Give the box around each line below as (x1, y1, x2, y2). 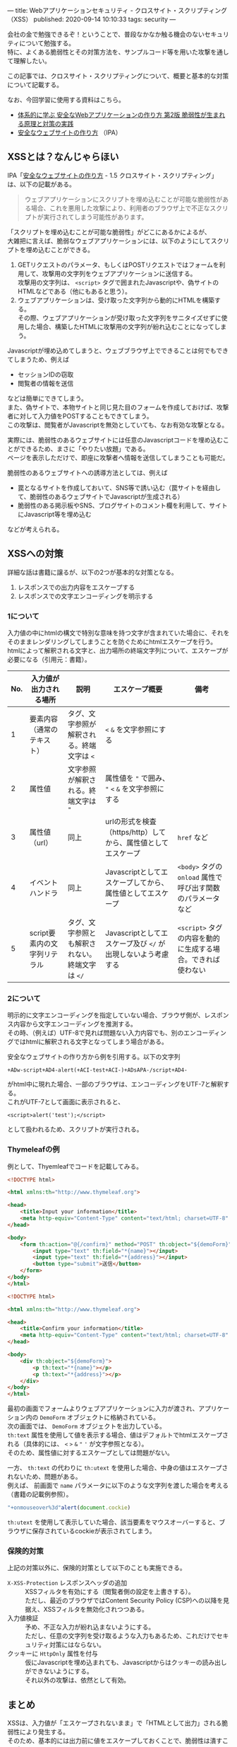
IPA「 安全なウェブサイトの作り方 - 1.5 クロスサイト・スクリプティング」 (7, 171, 218, 179)
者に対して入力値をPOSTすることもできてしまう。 (7, 411, 153, 420)
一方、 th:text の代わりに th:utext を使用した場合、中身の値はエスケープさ (7, 1464, 229, 1472)
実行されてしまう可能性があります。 (43, 212, 148, 221)
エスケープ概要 (113, 684, 163, 694)
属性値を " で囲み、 (105, 773, 169, 783)
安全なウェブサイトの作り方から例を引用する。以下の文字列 (7, 1053, 181, 1061)
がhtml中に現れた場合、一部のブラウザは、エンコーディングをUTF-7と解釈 (7, 1080, 224, 1089)
